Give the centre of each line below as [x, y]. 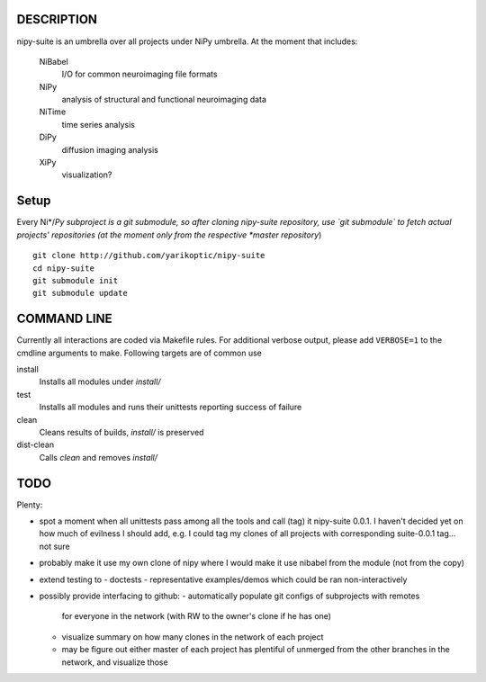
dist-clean [35, 444]
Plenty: [30, 505]
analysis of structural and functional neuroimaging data [164, 100]
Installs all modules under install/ [100, 381]
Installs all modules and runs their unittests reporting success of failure [171, 407]
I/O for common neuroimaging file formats [139, 74]
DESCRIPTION [57, 19]
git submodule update [80, 293]
